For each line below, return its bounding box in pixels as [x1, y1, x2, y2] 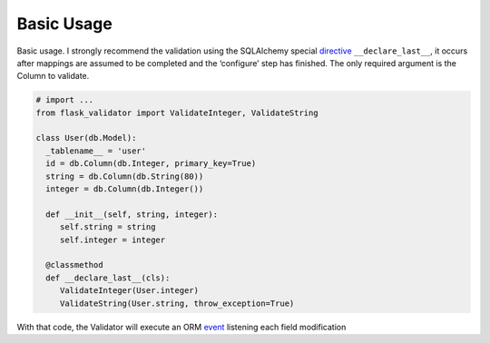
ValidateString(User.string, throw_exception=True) [59, 298, 295, 309]
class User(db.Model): [35, 132, 137, 143]
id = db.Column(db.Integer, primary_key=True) [45, 159, 257, 169]
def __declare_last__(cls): [45, 272, 171, 283]
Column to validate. [16, 71, 90, 82]
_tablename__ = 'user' [45, 145, 147, 156]
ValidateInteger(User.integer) [59, 286, 200, 296]
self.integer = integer [59, 234, 166, 245]
